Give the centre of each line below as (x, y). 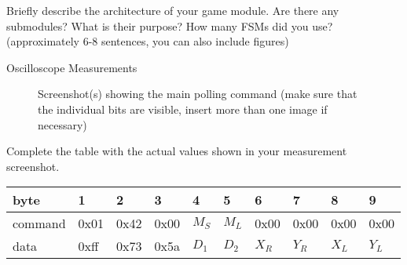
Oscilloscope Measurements (72, 67)
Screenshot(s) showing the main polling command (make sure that (198, 94)
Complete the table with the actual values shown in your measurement (177, 151)
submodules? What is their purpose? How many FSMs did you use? (170, 25)
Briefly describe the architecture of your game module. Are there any (173, 10)
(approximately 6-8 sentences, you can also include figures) (148, 41)
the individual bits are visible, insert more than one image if (183, 109)
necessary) (62, 124)
